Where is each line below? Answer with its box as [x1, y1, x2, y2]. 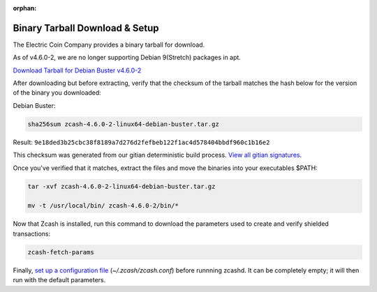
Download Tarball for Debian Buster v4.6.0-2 [13, 66, 142, 75]
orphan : [13, 4, 37, 12]
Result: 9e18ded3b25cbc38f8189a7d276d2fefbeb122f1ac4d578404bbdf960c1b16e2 [13, 138, 270, 146]
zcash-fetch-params [27, 248, 94, 256]
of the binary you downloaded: [13, 89, 101, 97]
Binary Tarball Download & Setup [13, 22, 160, 34]
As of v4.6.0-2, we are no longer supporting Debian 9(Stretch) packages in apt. [13, 53, 241, 62]
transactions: [13, 229, 51, 238]
